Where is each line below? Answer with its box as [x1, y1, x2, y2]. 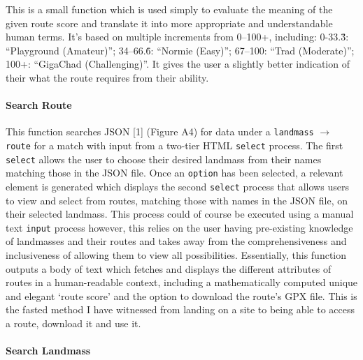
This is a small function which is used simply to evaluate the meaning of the [6, 2, 333, 16]
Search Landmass [6, 343, 91, 358]
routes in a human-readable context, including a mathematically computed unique [6, 275, 358, 290]
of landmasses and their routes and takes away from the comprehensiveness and [6, 234, 347, 248]
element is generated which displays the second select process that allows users [6, 179, 349, 193]
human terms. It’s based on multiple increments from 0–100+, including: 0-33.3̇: [6, 29, 349, 44]
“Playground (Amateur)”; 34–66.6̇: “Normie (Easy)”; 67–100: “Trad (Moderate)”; [6, 43, 355, 57]
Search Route [6, 98, 72, 112]
